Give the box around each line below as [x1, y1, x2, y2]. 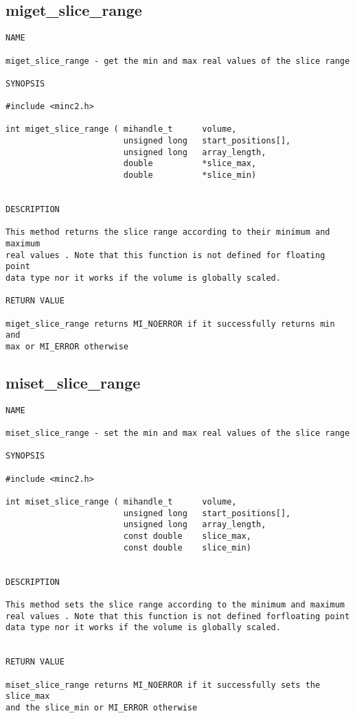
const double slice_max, [123, 531, 251, 541]
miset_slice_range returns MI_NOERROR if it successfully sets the [5, 680, 321, 690]
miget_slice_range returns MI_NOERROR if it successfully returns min [5, 319, 335, 329]
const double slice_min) [123, 542, 251, 553]
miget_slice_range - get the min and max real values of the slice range [5, 56, 350, 66]
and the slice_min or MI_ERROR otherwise [5, 702, 198, 713]
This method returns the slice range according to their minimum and [5, 227, 330, 238]
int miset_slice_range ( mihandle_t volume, [5, 497, 237, 507]
